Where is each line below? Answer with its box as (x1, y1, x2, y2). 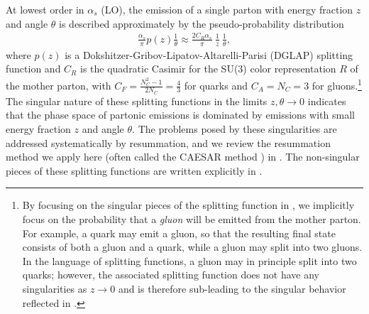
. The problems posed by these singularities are (132, 121, 337, 136)
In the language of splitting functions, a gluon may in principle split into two (22, 253, 357, 268)
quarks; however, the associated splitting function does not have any (22, 267, 319, 282)
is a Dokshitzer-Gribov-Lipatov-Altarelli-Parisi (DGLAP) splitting (65, 47, 353, 62)
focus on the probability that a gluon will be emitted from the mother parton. (22, 212, 361, 226)
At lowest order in (6, 2, 84, 16)
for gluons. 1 (312, 75, 362, 92)
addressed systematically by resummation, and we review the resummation (6, 135, 331, 150)
